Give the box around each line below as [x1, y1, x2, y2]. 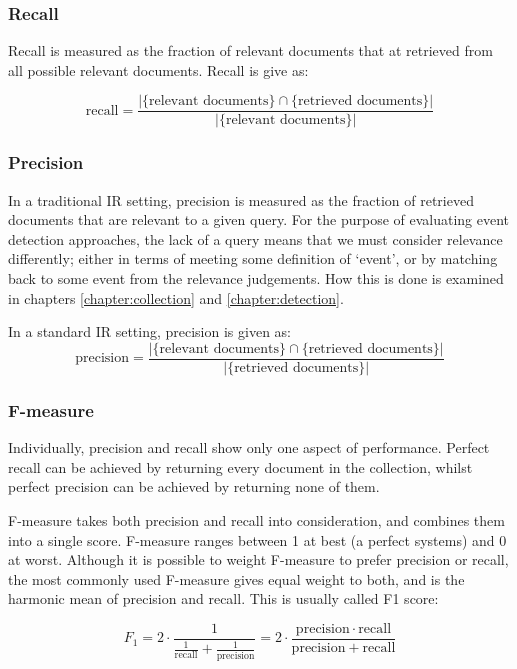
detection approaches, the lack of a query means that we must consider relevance [8, 228, 503, 249]
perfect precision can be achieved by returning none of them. [8, 476, 380, 497]
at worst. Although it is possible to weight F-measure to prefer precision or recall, [8, 549, 509, 570]
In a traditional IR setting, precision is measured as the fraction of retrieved [8, 189, 474, 210]
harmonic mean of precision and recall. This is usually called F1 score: [8, 588, 439, 609]
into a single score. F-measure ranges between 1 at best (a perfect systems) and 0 [8, 529, 507, 550]
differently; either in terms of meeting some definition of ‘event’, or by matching [8, 248, 498, 269]
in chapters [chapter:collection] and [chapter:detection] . [8, 287, 344, 308]
